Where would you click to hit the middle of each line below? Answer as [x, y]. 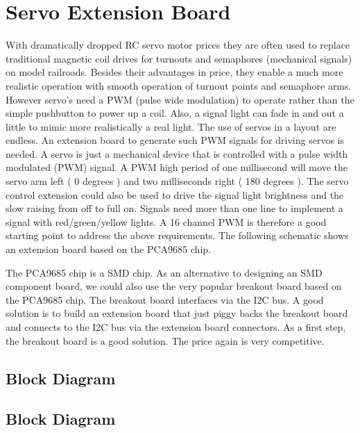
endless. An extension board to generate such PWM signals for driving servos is [175, 140]
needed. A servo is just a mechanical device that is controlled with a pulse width [177, 153]
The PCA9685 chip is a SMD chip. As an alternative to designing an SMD [164, 272]
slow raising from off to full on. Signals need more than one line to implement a [174, 208]
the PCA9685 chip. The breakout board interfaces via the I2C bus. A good [165, 299]
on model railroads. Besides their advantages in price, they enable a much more [174, 72]
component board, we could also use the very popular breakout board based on [174, 286]
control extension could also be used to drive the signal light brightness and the [175, 194]
